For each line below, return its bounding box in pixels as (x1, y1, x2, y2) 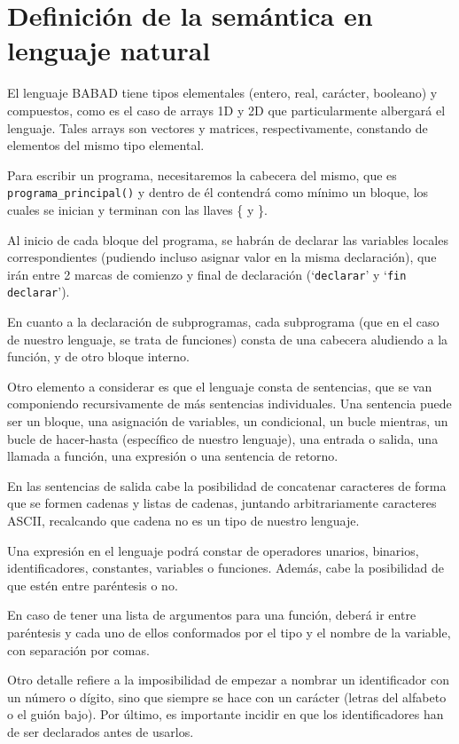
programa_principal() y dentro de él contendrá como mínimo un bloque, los (7, 183, 429, 202)
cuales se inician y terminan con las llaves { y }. (7, 200, 268, 218)
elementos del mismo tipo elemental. (7, 136, 205, 154)
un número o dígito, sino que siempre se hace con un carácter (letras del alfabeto (7, 687, 447, 706)
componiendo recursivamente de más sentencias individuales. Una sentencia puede (7, 394, 452, 413)
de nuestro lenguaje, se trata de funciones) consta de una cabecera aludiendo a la (7, 329, 448, 348)
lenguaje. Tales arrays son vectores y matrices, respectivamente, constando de (7, 118, 428, 137)
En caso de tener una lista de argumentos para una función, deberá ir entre (7, 605, 416, 624)
